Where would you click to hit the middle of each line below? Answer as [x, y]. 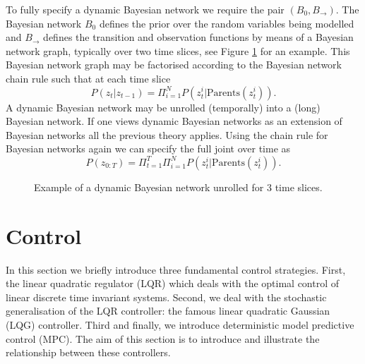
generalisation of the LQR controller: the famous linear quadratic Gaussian [168, 311]
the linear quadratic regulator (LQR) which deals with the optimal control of [173, 283]
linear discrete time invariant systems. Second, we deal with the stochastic [166, 297]
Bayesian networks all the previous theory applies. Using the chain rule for [167, 134]
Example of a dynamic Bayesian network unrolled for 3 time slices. [178, 187]
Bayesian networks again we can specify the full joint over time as [148, 148]
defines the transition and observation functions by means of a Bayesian [198, 37]
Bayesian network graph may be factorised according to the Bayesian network [174, 65]
